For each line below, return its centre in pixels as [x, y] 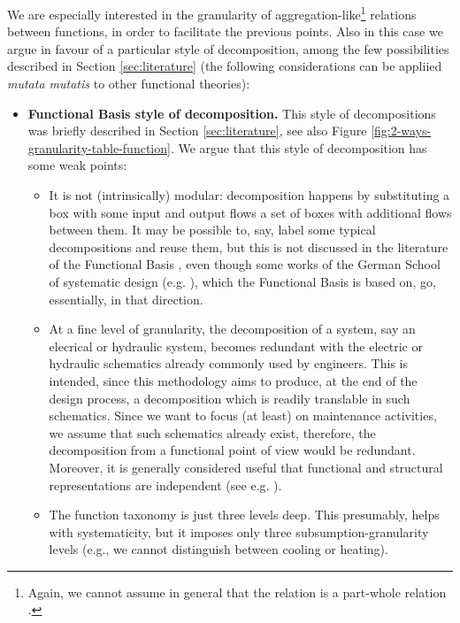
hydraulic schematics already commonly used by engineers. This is [228, 363]
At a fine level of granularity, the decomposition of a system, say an [232, 329]
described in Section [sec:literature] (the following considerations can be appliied [225, 66]
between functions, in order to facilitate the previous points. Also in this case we [225, 31]
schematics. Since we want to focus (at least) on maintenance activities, [243, 415]
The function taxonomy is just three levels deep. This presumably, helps [244, 515]
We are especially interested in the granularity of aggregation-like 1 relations [212, 13]
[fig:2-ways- [401, 131]
